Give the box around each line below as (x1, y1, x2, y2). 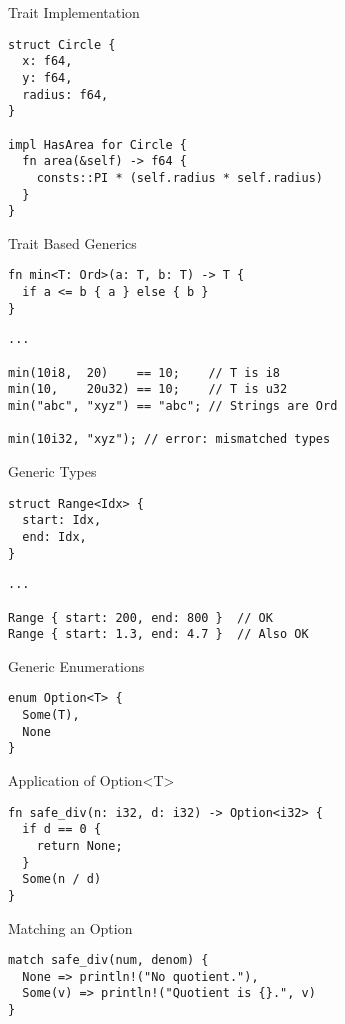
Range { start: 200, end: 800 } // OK (8, 610, 273, 625)
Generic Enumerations (8, 655, 145, 676)
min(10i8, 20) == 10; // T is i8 (8, 365, 281, 380)
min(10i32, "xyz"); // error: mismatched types (8, 432, 331, 447)
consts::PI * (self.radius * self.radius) (36, 170, 323, 185)
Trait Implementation (8, 2, 140, 22)
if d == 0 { (22, 822, 102, 837)
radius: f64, (22, 87, 109, 102)
